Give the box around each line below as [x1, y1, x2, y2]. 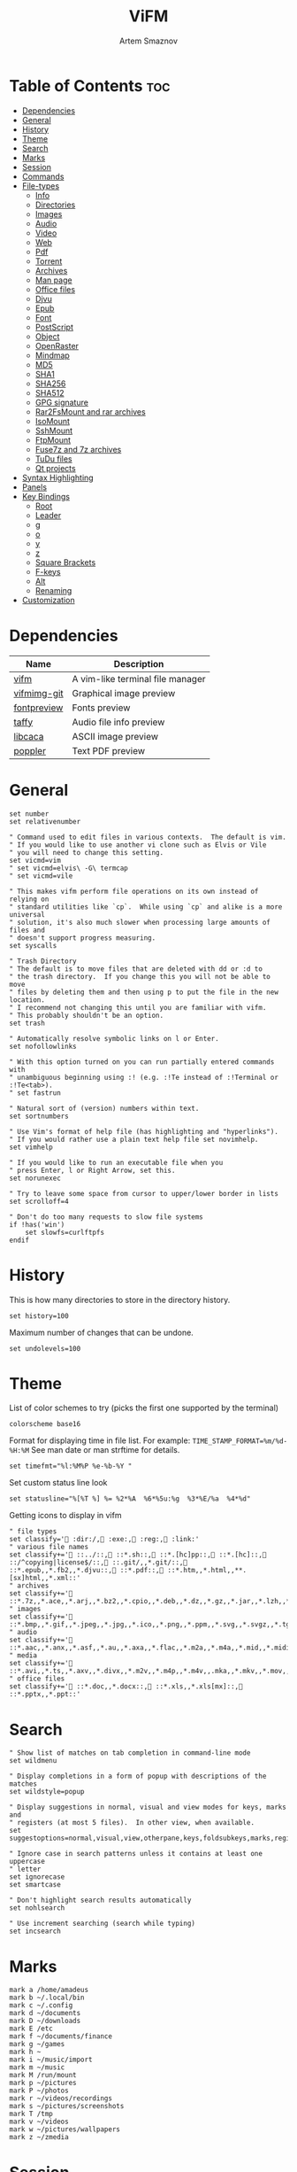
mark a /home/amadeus [9, 1986, 89, 1995]
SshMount [34, 425, 73, 436]
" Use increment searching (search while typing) [9, 1920, 196, 1928]
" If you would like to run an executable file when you [9, 1158, 224, 1167]
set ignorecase [9, 1873, 65, 1881]
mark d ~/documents [9, 2009, 81, 2018]
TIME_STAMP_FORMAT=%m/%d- [192, 1437, 288, 1446]
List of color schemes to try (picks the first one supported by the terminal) [9, 1402, 279, 1414]
